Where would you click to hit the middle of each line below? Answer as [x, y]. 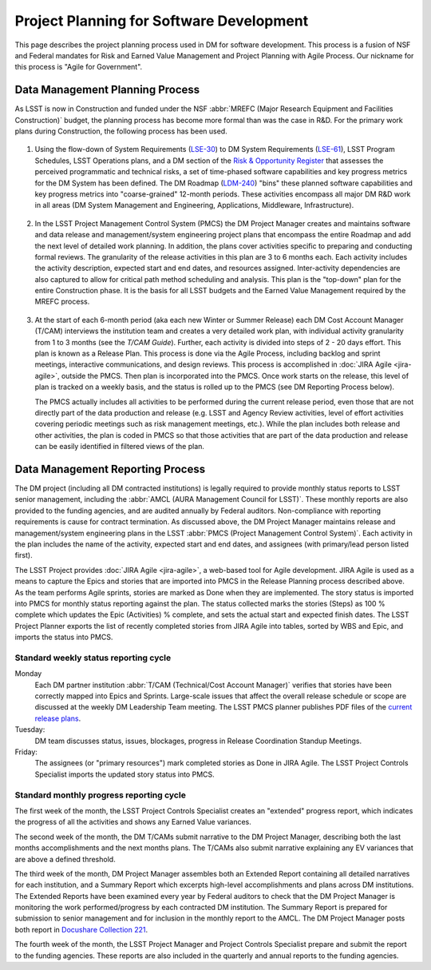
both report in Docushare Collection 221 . [81, 929]
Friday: [26, 752]
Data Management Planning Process [107, 90]
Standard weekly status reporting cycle [93, 658]
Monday [28, 674]
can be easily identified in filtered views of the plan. [120, 447]
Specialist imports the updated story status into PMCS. [125, 774]
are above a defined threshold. [65, 859]
